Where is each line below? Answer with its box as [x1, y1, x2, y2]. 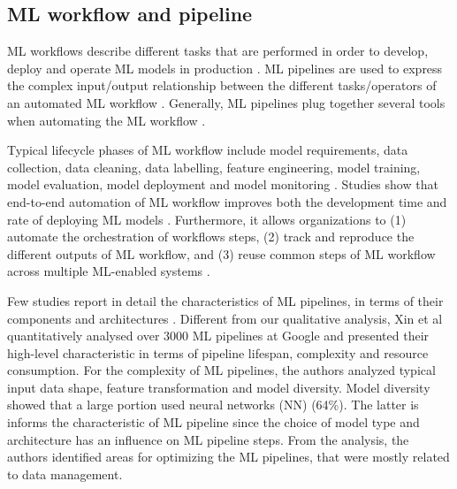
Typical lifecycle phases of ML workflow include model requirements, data [7, 141, 408, 159]
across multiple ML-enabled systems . [7, 262, 210, 280]
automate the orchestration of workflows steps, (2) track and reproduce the [7, 227, 415, 246]
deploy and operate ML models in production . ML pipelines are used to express [7, 58, 443, 77]
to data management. [7, 464, 123, 483]
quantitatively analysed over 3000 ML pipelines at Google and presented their [7, 326, 430, 345]
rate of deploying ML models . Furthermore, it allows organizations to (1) [7, 210, 407, 228]
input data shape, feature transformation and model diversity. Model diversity [7, 378, 430, 396]
